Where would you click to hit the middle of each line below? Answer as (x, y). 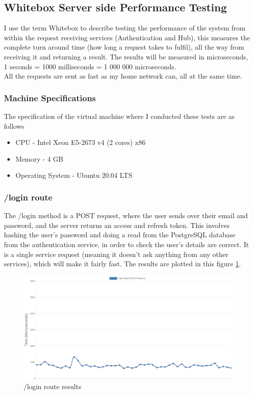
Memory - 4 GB (39, 158)
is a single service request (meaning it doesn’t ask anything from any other (116, 254)
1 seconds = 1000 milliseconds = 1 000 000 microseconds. (90, 66)
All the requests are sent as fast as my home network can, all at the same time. (123, 76)
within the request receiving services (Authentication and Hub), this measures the (127, 37)
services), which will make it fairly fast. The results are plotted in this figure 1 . (123, 264)
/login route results (52, 386)
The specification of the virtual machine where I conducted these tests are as (119, 116)
